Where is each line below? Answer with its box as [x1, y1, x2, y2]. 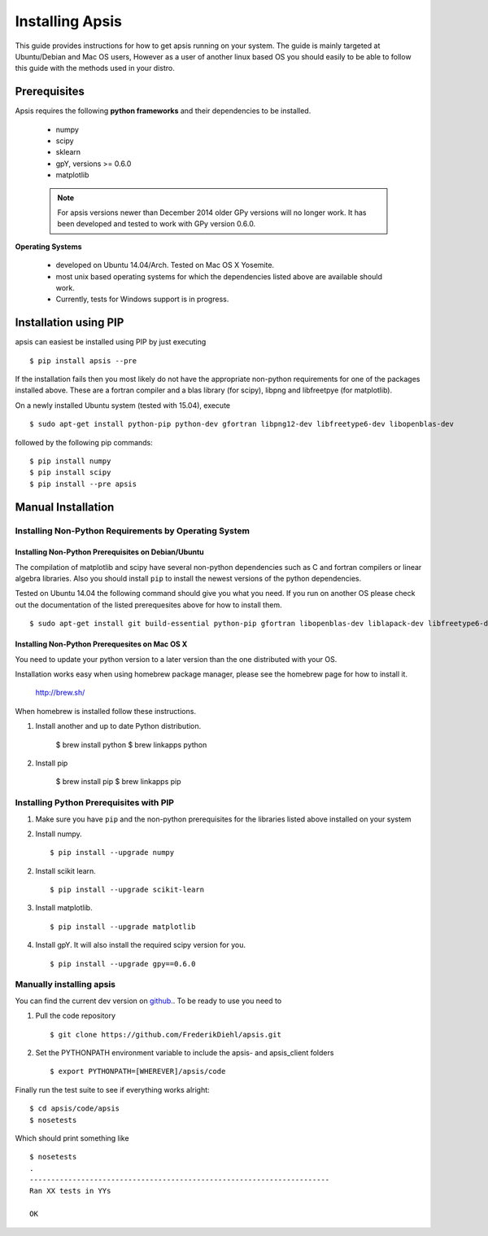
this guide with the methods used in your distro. [15, 64, 175, 73]
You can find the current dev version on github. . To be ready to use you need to [15, 996, 282, 1006]
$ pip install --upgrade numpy [50, 848, 175, 857]
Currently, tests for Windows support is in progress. [55, 294, 229, 305]
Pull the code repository [35, 1010, 116, 1021]
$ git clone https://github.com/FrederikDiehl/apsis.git [50, 1030, 282, 1039]
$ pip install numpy [29, 456, 111, 466]
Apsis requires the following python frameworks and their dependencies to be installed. [15, 106, 312, 116]
